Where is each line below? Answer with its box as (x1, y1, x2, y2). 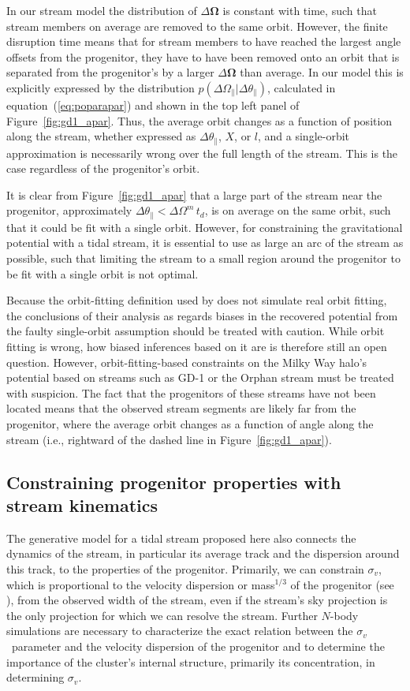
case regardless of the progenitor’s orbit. (6, 160, 200, 177)
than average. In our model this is (240, 64, 404, 80)
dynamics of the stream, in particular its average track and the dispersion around (6, 545, 400, 562)
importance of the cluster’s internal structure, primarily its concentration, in (6, 653, 375, 670)
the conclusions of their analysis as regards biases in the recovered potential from (6, 307, 398, 323)
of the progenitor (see (290, 576, 394, 592)
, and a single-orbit (258, 128, 350, 144)
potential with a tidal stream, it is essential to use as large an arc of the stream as (6, 234, 404, 251)
